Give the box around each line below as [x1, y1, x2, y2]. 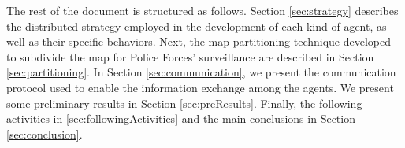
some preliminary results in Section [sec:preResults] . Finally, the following [6, 94, 362, 111]
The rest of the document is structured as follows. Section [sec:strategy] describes [6, 2, 399, 18]
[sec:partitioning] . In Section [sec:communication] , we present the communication [6, 64, 396, 80]
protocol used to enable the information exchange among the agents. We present [6, 79, 394, 95]
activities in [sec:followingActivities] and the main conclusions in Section [6, 110, 355, 127]
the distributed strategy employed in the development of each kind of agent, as [6, 17, 387, 34]
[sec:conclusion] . [6, 125, 83, 142]
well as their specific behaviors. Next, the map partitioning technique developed [6, 33, 392, 50]
